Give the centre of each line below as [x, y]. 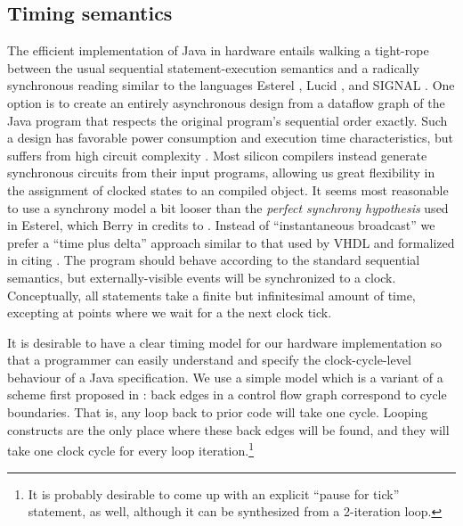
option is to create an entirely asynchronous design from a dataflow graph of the [226, 102]
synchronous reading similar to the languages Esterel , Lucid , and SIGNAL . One [231, 85]
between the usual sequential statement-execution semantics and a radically [213, 67]
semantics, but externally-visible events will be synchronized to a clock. [202, 277]
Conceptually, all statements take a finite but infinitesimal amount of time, [211, 295]
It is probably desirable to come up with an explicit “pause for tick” [214, 493]
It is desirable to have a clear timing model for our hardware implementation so [225, 342]
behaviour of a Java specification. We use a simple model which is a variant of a [225, 377]
